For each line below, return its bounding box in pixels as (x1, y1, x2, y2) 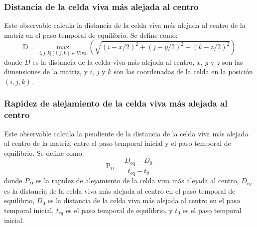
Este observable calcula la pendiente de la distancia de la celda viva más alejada (4, 128, 249, 138)
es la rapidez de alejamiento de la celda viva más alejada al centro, (35, 175, 239, 186)
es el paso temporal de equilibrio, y (66, 205, 173, 215)
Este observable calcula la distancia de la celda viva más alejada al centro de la (4, 20, 246, 30)
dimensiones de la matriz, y (4, 66, 88, 77)
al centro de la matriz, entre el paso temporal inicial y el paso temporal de (4, 138, 231, 148)
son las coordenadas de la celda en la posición (114, 66, 253, 77)
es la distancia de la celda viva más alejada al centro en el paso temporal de (4, 185, 236, 196)
